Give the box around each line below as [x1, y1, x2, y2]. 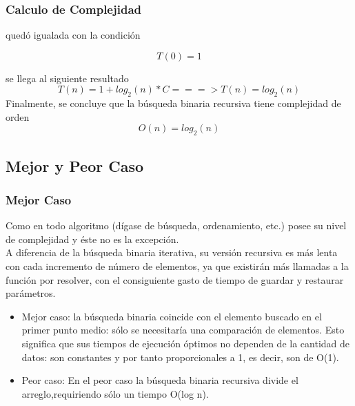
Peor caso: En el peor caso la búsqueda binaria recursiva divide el [21, 373, 298, 387]
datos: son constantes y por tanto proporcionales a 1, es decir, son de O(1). [21, 349, 339, 364]
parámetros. [6, 286, 56, 300]
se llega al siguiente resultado [6, 70, 129, 85]
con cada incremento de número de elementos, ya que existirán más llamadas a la [6, 258, 349, 273]
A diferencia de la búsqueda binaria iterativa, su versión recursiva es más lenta [6, 245, 338, 260]
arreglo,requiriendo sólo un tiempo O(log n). [21, 386, 209, 400]
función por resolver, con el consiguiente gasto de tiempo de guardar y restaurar [6, 272, 344, 287]
